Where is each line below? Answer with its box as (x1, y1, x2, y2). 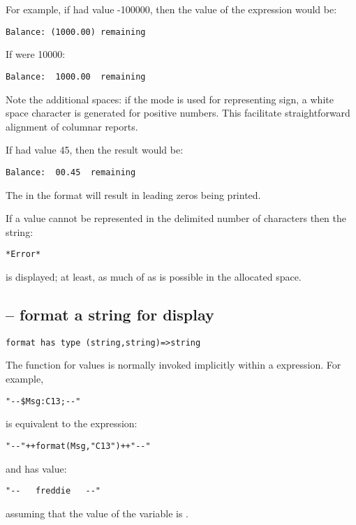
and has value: (6, 461, 67, 475)
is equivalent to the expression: (6, 416, 138, 431)
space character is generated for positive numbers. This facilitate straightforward (6, 105, 350, 120)
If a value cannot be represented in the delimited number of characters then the (6, 211, 346, 225)
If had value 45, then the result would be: (6, 142, 184, 157)
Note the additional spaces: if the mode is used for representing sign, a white (6, 91, 334, 106)
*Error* (6, 249, 41, 260)
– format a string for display (6, 303, 214, 325)
